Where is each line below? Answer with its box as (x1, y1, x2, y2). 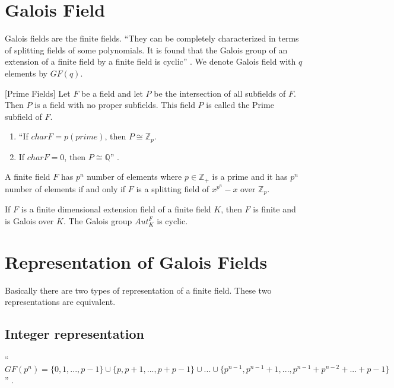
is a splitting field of (136, 182, 209, 195)
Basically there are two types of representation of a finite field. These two (5, 284, 272, 296)
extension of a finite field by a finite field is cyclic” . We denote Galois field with (5, 55, 296, 68)
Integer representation (5, 325, 145, 343)
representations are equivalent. (5, 295, 116, 308)
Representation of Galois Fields (5, 249, 268, 273)
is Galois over (5, 214, 54, 227)
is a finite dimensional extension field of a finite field (21, 203, 211, 215)
